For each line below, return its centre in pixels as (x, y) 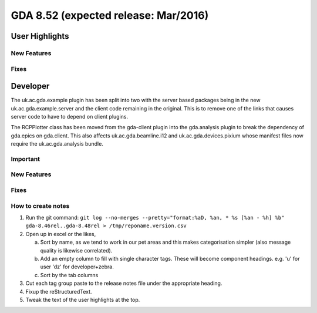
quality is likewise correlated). (76, 250)
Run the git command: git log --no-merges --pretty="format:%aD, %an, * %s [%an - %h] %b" (155, 217)
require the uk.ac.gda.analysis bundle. (57, 144)
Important (26, 159)
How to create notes (40, 206)
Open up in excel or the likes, (61, 234)
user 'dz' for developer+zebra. (77, 267)
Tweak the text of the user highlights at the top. (83, 299)
